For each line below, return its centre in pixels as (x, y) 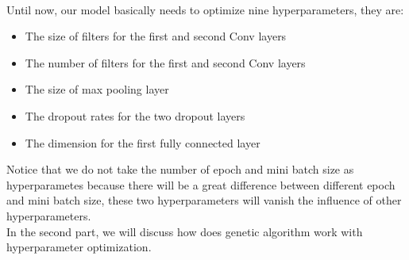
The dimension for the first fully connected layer (143, 142)
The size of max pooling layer (97, 89)
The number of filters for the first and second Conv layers (165, 62)
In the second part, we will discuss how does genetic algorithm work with (185, 231)
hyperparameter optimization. (79, 247)
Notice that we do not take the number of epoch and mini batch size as (180, 169)
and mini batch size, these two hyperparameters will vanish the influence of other (204, 200)
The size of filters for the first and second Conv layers (156, 36)
